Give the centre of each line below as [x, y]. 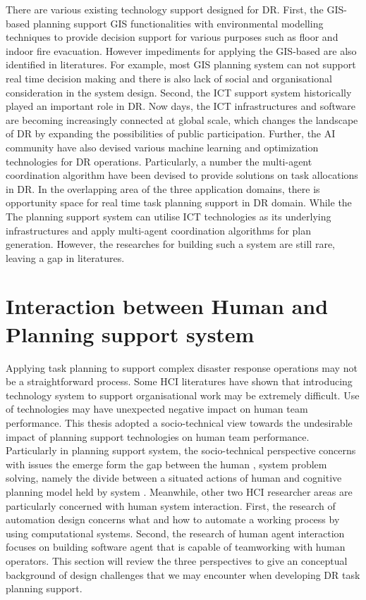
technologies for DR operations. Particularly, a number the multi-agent [159, 161]
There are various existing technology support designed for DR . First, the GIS [175, 9]
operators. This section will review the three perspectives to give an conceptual [177, 560]
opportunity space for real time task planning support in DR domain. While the [179, 202]
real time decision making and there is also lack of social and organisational [169, 78]
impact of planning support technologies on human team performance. [158, 436]
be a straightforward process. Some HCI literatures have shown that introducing [179, 381]
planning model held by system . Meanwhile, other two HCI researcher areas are [179, 491]
